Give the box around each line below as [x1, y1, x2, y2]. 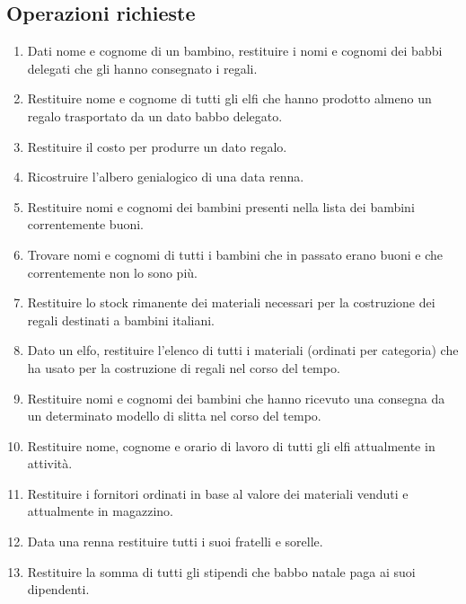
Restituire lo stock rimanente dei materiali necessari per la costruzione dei [27, 293, 435, 312]
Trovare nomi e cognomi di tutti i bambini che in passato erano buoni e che [27, 244, 444, 263]
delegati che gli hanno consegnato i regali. [27, 58, 258, 77]
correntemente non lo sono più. [27, 262, 198, 281]
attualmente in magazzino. [27, 502, 173, 520]
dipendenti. [27, 580, 90, 599]
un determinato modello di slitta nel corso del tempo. [27, 406, 321, 425]
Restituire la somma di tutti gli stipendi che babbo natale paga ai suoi [27, 562, 416, 581]
